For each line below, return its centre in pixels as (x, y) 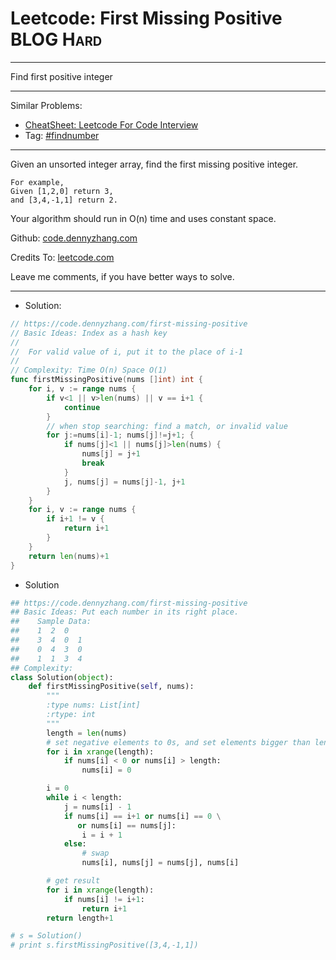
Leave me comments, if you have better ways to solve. (122, 276)
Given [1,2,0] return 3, (62, 191)
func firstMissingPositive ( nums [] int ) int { (106, 380)
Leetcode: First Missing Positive (146, 18)
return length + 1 (80, 918)
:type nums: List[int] (93, 705)
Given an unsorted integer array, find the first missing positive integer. (154, 164)
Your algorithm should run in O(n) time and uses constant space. (143, 218)
